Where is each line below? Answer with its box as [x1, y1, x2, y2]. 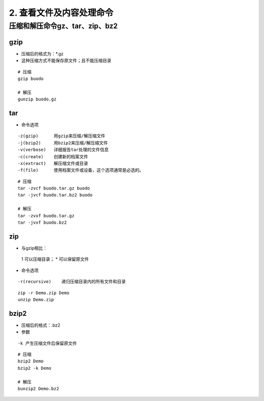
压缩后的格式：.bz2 [21, 322, 61, 328]
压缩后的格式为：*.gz [21, 50, 64, 56]
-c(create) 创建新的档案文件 [18, 154, 88, 159]
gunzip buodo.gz [18, 96, 57, 102]
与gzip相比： [21, 245, 47, 251]
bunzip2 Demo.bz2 [18, 386, 59, 391]
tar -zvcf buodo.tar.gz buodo [18, 186, 90, 191]
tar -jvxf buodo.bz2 [18, 220, 67, 225]
